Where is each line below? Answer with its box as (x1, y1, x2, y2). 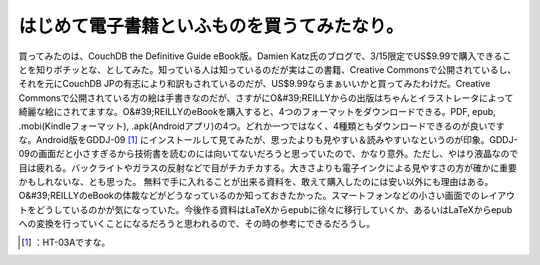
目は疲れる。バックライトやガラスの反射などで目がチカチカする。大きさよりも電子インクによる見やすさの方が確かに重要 (18, 161, 517, 174)
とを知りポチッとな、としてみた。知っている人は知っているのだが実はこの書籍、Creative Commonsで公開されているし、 (18, 63, 517, 75)
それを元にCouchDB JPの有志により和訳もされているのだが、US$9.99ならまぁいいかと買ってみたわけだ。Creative (18, 78, 491, 90)
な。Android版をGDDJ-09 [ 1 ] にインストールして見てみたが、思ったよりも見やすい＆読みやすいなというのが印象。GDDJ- (18, 133, 519, 145)
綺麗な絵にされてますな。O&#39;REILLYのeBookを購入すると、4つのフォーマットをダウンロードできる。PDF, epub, (18, 106, 497, 118)
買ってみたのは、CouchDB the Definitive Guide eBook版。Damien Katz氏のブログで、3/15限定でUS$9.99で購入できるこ (18, 50, 512, 62)
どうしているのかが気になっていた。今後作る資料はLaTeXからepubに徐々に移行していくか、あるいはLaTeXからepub (35, 203, 513, 215)
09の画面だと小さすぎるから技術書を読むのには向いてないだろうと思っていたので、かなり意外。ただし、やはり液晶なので (18, 148, 519, 160)
